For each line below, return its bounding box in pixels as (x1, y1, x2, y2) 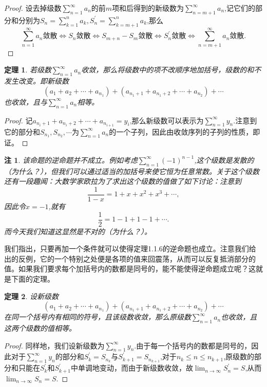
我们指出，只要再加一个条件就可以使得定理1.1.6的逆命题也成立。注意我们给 (4, 243, 256, 254)
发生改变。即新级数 (4, 76, 69, 86)
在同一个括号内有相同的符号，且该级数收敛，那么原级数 (4, 311, 191, 322)
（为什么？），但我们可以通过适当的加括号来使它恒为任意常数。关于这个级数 (4, 165, 259, 176)
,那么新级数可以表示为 (129, 115, 204, 125)
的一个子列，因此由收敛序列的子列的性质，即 (109, 126, 260, 137)
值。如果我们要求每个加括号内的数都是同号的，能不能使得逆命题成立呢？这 (4, 263, 256, 274)
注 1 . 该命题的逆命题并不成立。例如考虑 (4, 154, 138, 165)
